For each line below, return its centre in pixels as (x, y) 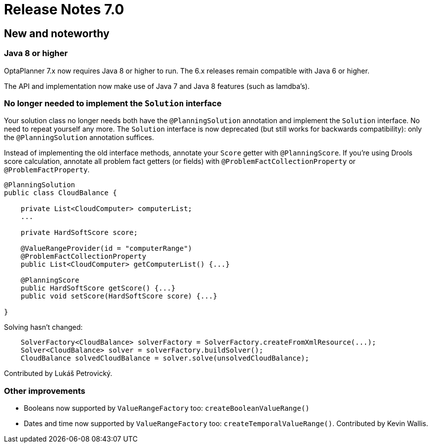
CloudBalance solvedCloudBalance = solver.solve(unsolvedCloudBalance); (165, 358)
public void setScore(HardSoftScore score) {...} (119, 296)
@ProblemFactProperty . (47, 170)
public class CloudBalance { (61, 193)
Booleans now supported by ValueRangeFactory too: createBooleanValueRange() (167, 408)
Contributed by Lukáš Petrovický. (58, 373)
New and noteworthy (57, 33)
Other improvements (45, 391)
